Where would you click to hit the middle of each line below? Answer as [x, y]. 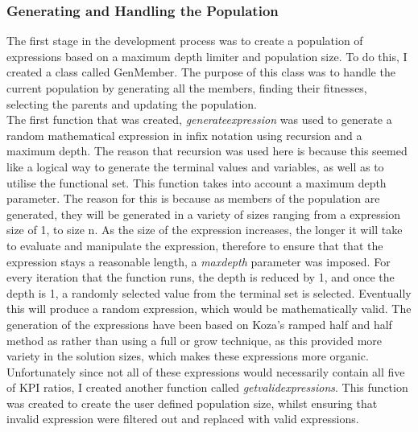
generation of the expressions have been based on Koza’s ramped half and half [199, 324]
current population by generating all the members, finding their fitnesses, [187, 88]
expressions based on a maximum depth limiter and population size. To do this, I [207, 56]
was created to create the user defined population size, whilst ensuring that [192, 403]
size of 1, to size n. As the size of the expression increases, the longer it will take [205, 230]
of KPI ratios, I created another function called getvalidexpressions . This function [207, 387]
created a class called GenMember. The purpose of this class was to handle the [201, 72]
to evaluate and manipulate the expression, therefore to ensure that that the [195, 245]
